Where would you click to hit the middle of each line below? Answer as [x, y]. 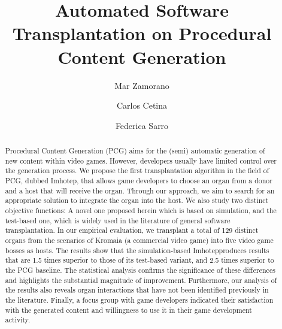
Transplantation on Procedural [142, 33]
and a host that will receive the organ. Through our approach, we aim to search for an [140, 190]
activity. [18, 320]
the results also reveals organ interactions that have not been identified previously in [137, 290]
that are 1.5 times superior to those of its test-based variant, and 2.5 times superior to [140, 260]
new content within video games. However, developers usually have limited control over [141, 160]
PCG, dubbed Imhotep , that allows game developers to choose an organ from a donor [139, 181]
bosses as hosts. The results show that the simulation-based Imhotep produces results [137, 250]
